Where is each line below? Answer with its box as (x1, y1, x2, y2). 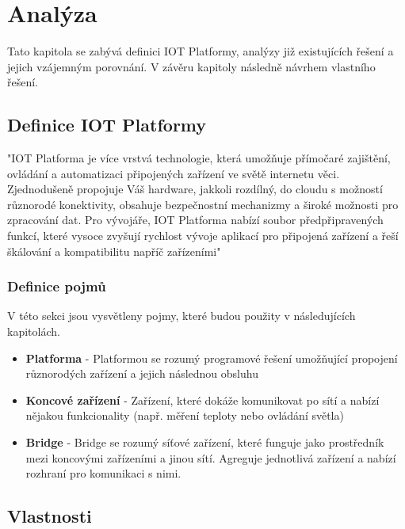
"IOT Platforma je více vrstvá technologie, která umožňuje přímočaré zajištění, (7, 150, 391, 166)
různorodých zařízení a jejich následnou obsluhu (25, 365, 258, 382)
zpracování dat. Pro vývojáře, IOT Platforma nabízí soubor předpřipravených (7, 211, 384, 228)
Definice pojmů (7, 276, 106, 296)
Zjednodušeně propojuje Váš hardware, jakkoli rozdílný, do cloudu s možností (7, 181, 383, 197)
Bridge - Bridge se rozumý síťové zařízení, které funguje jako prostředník (25, 434, 384, 451)
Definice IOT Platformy (7, 112, 207, 137)
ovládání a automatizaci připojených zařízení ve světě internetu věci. (7, 165, 340, 181)
